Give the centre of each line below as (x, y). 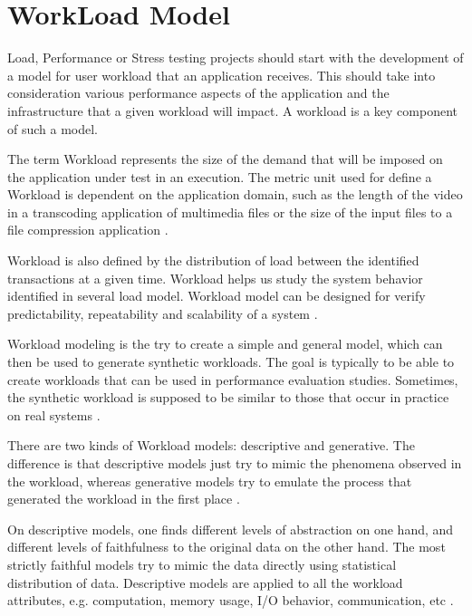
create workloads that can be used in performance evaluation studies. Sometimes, (233, 379)
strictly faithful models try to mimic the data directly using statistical (202, 564)
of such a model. (53, 128)
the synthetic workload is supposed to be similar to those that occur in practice (228, 397)
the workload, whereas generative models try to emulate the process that (210, 481)
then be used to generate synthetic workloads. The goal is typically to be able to (231, 362)
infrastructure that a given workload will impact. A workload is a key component (232, 110)
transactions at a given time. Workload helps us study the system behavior (215, 278)
